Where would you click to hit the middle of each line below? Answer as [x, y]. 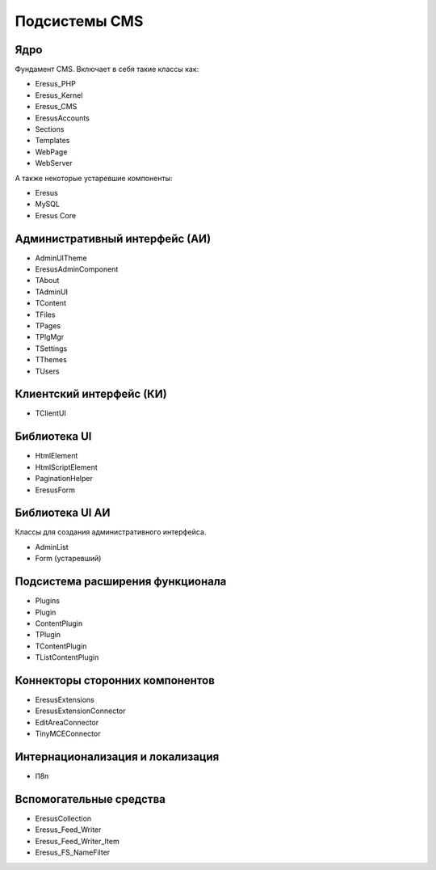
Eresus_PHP [55, 84]
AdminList [52, 547]
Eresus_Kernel [59, 95]
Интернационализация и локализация [117, 756]
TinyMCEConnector [68, 734]
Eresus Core [56, 215]
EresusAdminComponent [77, 269]
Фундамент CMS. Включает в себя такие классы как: [107, 70]
